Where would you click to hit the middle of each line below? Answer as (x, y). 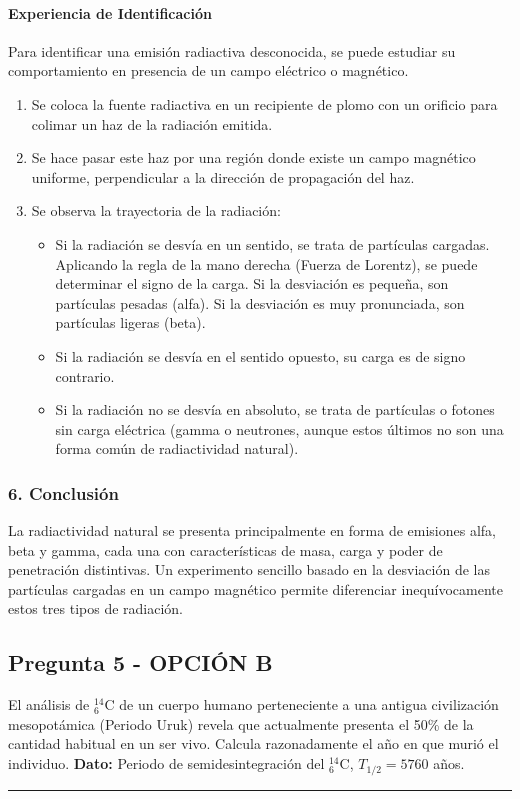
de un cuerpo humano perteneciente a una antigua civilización (309, 704)
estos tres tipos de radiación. (95, 608)
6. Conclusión (63, 492)
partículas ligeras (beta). (130, 322)
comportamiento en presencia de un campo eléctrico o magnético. (208, 70)
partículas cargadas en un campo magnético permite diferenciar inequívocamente (256, 588)
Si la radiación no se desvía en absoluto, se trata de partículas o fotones (275, 409)
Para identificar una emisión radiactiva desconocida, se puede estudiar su (232, 50)
